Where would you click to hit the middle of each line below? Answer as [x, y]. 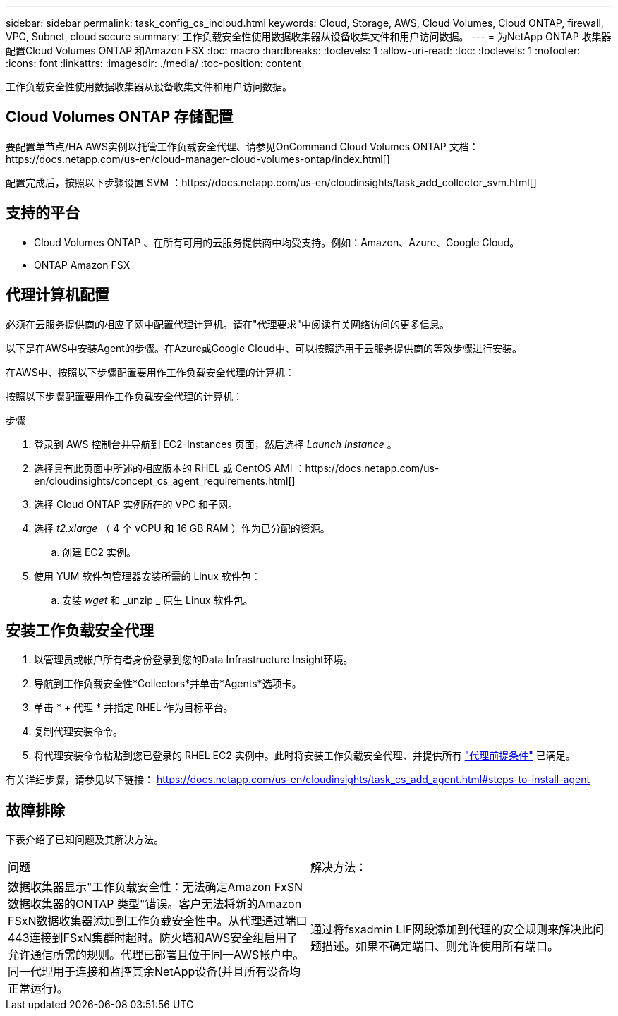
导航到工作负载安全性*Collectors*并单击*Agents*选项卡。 [168, 684]
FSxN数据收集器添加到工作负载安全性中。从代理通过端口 [158, 921]
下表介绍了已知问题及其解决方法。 [85, 840]
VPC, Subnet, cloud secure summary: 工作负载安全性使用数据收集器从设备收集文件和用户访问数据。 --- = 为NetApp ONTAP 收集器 [309, 36]
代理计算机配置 [57, 295]
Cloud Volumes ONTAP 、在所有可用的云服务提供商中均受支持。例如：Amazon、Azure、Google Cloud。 [277, 242]
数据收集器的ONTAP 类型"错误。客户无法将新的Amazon [155, 904]
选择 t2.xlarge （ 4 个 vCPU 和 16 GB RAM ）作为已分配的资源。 [182, 528]
